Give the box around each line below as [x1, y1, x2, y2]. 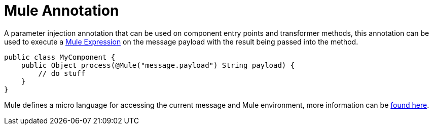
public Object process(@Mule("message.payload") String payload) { [21, 61, 295, 69]
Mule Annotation [4, 2, 119, 19]
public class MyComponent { [4, 53, 116, 61]
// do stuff [38, 69, 86, 77]
